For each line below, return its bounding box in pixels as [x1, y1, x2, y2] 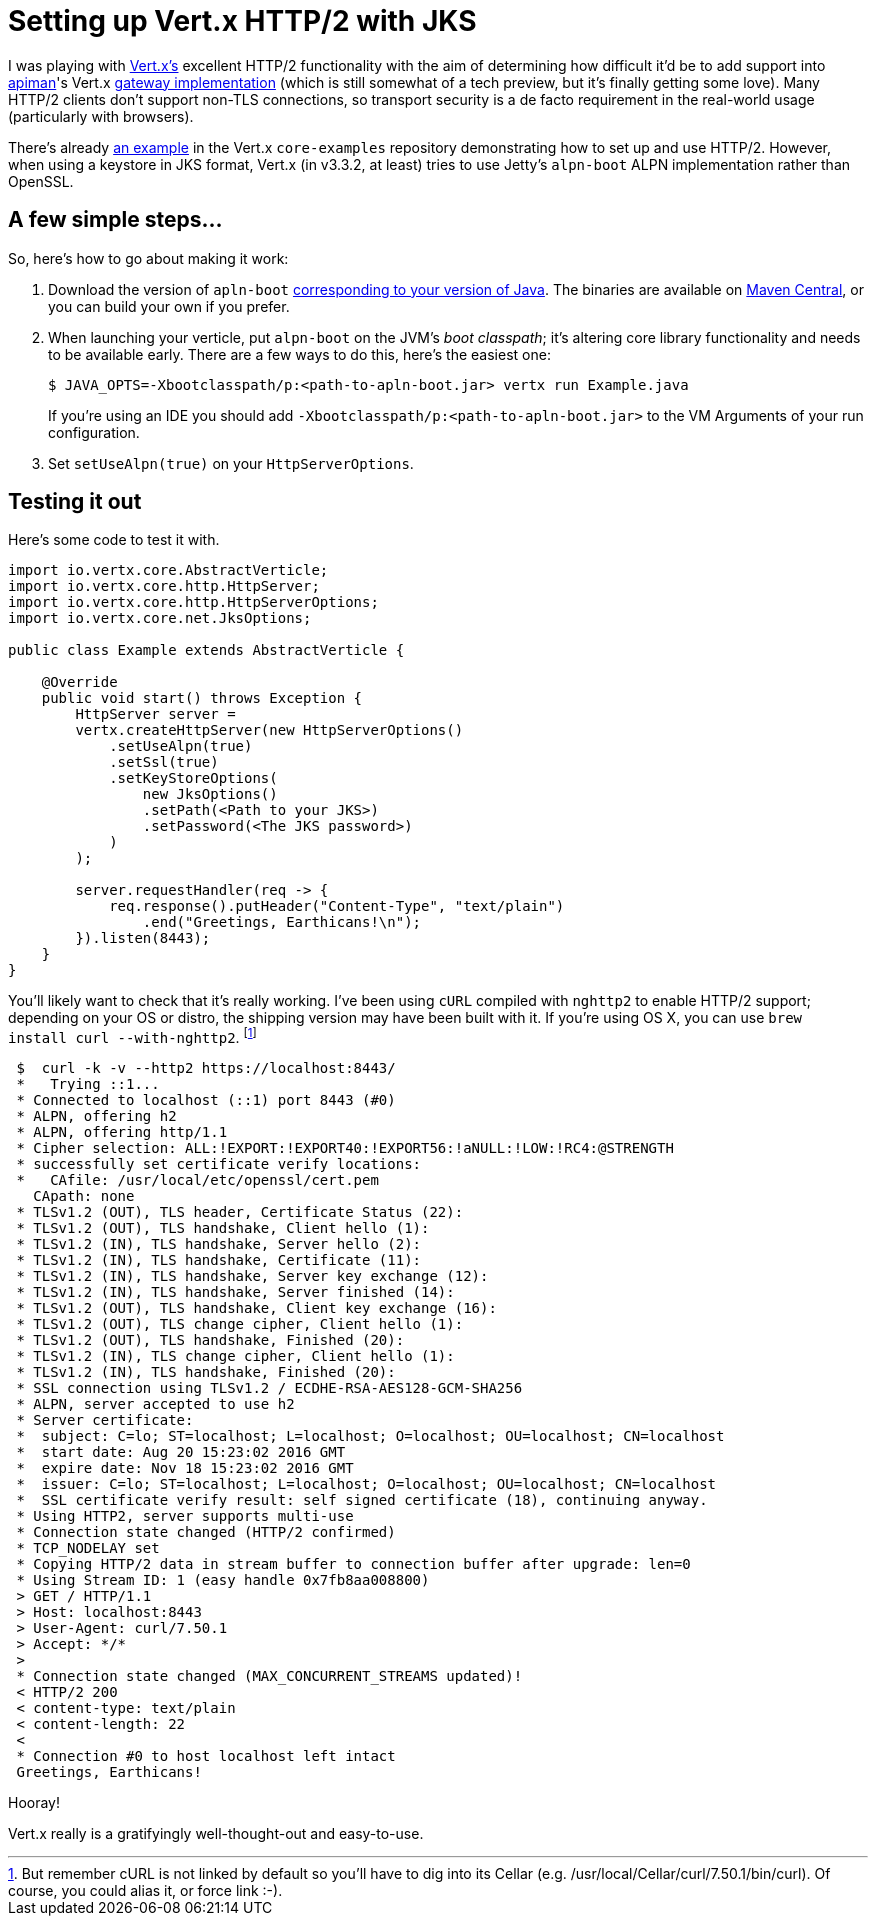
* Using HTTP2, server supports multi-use [16, 1508, 354, 1525]
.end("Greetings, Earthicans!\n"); [142, 914, 422, 931]
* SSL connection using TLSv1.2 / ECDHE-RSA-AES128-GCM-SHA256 [16, 1380, 523, 1397]
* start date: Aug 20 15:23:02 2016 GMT [16, 1444, 346, 1461]
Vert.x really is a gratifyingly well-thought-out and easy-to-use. [8, 1825, 424, 1843]
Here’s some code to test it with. [8, 531, 220, 549]
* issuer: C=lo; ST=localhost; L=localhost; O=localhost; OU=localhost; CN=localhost [16, 1476, 717, 1493]
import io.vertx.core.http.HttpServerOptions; [8, 594, 379, 611]
